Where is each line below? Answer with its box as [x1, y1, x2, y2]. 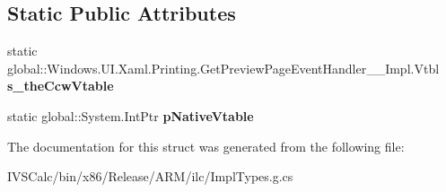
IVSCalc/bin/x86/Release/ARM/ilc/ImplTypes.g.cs [7, 167, 293, 186]
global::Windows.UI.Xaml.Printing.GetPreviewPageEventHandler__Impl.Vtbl [7, 58, 440, 77]
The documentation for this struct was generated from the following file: [7, 136, 405, 155]
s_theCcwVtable [7, 76, 114, 95]
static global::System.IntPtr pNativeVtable [7, 106, 254, 125]
